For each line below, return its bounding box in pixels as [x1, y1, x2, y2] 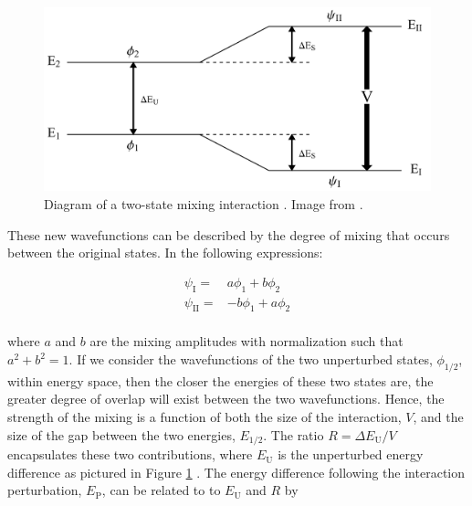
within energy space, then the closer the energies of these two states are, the [7, 371, 434, 390]
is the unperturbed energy [278, 445, 424, 464]
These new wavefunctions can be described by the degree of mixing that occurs [7, 225, 450, 244]
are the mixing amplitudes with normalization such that [89, 332, 404, 351]
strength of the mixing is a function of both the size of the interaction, [7, 407, 402, 427]
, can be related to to [101, 480, 221, 500]
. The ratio [263, 425, 324, 444]
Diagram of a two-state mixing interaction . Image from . [44, 195, 363, 214]
